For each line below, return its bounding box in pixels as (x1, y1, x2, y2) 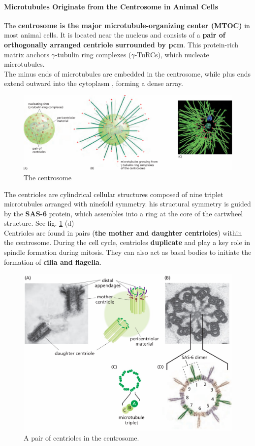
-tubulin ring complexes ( (55, 49, 131, 59)
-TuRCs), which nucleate (134, 49, 209, 59)
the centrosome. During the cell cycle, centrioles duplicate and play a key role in (4, 237, 251, 247)
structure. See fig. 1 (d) (4, 218, 74, 228)
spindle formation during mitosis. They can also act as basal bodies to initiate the (4, 247, 252, 257)
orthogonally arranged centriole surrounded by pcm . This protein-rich (4, 39, 239, 49)
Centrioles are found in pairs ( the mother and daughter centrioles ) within (4, 227, 242, 238)
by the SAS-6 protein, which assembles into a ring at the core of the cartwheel (4, 208, 243, 218)
